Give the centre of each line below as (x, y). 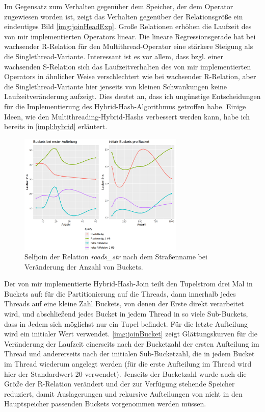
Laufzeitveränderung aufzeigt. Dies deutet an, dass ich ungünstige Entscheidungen (132, 96)
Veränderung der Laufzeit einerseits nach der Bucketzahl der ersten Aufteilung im (132, 343)
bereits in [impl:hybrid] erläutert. (56, 126)
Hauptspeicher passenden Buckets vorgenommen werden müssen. (105, 404)
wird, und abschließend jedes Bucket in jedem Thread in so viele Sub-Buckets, (126, 314)
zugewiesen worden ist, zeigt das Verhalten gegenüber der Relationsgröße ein (124, 16)
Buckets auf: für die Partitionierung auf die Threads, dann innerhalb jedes (120, 293)
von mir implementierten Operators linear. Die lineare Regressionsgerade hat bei (130, 36)
